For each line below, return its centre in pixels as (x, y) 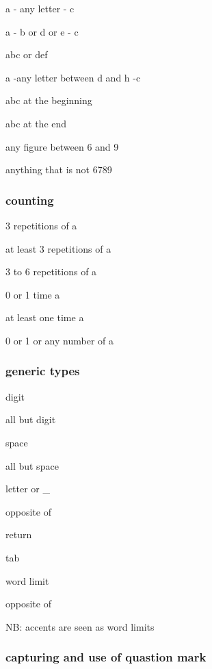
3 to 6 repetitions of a (51, 272)
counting (30, 200)
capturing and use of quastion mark (106, 657)
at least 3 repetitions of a (58, 248)
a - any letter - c (40, 8)
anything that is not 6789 (59, 169)
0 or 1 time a (33, 294)
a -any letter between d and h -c (73, 77)
